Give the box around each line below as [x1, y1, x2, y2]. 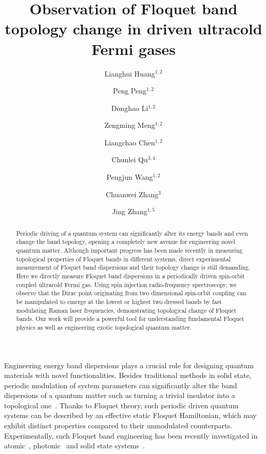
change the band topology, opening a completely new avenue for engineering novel [16, 237, 235, 246]
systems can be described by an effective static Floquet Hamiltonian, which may [4, 410, 257, 421]
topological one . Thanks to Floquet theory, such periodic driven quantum [4, 400, 239, 410]
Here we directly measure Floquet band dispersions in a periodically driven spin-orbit [16, 271, 245, 280]
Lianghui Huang [104, 68, 155, 79]
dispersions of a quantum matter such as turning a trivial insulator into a [4, 390, 235, 401]
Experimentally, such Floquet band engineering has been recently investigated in [4, 430, 258, 441]
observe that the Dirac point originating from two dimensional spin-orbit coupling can [16, 289, 246, 297]
